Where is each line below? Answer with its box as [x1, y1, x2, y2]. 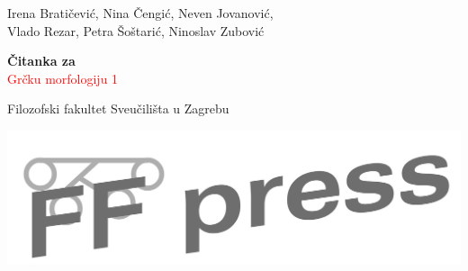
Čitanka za [7, 51, 76, 70]
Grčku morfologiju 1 [7, 68, 119, 87]
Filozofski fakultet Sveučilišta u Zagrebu [7, 99, 229, 118]
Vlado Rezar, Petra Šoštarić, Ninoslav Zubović [7, 21, 265, 40]
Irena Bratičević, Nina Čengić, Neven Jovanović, [7, 4, 274, 22]
